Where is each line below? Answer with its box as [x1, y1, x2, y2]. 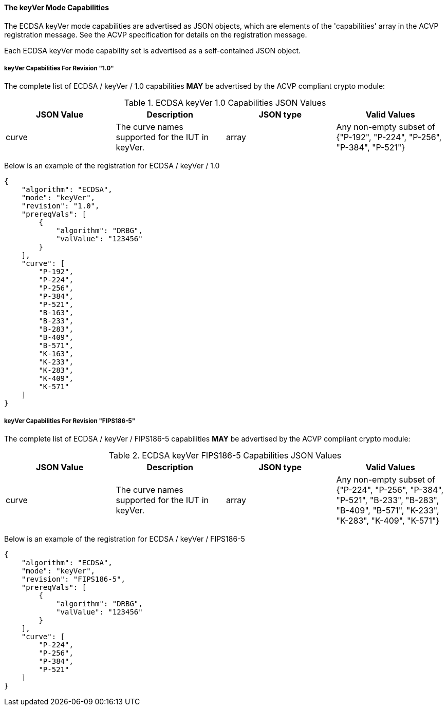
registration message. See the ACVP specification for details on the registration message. [4, 30, 307, 39]
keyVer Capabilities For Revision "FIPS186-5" [4, 417, 136, 425]
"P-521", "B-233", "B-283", [336, 495, 439, 506]
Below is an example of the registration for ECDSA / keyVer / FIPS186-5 [4, 534, 245, 544]
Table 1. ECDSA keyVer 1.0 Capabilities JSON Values [124, 98, 326, 108]
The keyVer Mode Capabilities [4, 3, 109, 12]
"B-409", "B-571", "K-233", [336, 505, 439, 516]
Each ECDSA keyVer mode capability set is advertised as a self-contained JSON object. [4, 46, 301, 55]
